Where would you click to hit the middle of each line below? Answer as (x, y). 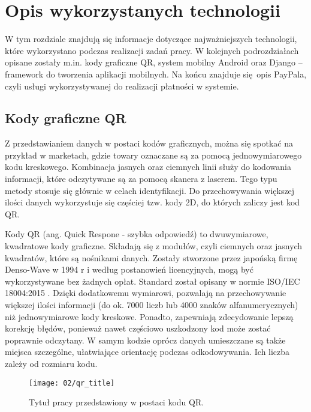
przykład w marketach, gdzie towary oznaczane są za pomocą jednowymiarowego (153, 155)
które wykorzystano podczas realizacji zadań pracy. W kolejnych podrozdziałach (152, 50)
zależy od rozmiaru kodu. (51, 363)
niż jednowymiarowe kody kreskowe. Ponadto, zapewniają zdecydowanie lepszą (149, 316)
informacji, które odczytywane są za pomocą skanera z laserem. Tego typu (141, 179)
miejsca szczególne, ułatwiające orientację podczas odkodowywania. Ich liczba (147, 352)
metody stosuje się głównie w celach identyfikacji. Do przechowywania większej (150, 190)
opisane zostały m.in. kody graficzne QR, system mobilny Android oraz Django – (154, 62)
